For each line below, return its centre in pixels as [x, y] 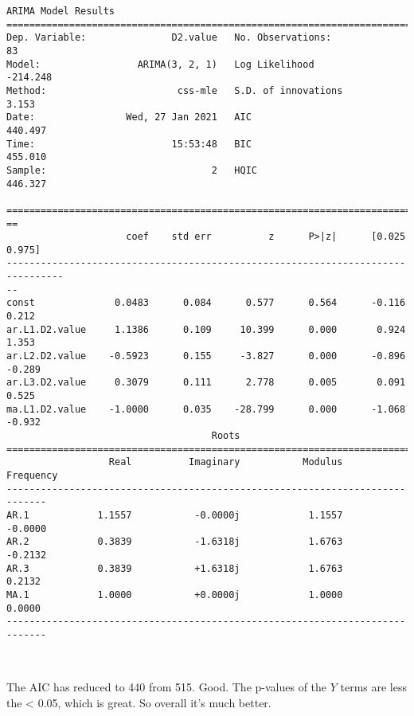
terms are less [373, 687]
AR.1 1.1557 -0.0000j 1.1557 [175, 515]
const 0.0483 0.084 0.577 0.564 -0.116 [206, 303]
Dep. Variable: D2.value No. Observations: [169, 38]
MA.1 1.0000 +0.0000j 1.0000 [175, 595]
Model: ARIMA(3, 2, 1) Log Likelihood [160, 64]
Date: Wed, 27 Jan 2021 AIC [129, 117]
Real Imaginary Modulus [226, 462]
